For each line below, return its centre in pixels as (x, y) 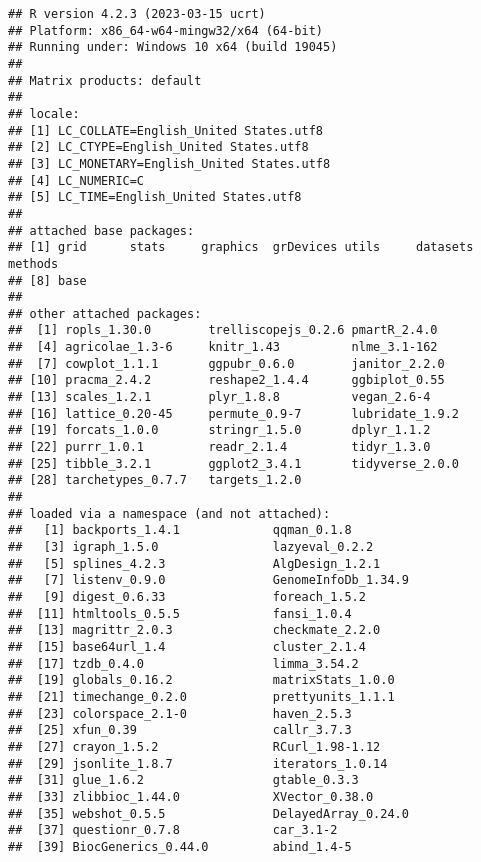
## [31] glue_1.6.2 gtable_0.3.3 (183, 780)
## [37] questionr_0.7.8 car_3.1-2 (173, 830)
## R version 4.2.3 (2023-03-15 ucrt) (137, 14)
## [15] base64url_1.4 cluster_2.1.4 (187, 646)
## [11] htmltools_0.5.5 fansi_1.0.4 (180, 613)
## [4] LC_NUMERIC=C (76, 180)
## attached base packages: (101, 230)
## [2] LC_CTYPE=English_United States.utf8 (158, 147)
